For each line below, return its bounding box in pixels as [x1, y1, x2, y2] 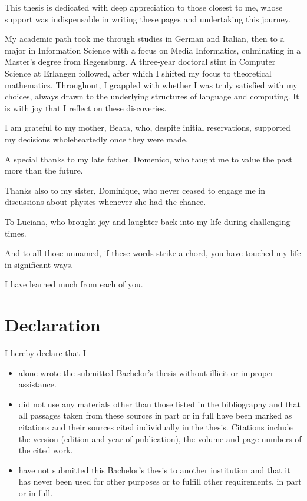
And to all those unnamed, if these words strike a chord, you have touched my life [5, 247, 301, 259]
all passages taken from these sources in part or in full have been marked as [18, 409, 292, 422]
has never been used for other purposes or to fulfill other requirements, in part [18, 475, 302, 487]
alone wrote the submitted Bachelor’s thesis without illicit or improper [18, 366, 274, 379]
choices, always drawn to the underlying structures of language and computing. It [5, 90, 299, 102]
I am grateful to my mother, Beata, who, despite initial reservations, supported [5, 121, 291, 134]
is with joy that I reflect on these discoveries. [5, 101, 167, 114]
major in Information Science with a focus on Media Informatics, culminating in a [5, 44, 301, 56]
